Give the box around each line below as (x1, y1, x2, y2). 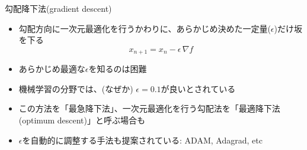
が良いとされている (161, 82, 236, 94)
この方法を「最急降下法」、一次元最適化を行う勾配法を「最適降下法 (18, 102, 280, 115)
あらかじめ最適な (18, 63, 85, 75)
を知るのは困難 (88, 63, 147, 75)
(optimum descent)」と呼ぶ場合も (18, 114, 145, 126)
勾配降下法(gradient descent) (5, 2, 112, 14)
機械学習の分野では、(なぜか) (18, 82, 133, 94)
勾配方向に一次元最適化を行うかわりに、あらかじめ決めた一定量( (18, 22, 271, 34)
